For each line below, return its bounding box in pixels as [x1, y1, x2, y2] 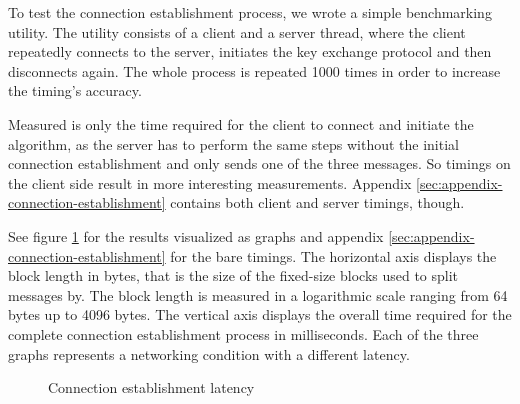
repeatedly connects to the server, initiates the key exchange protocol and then [8, 41, 492, 62]
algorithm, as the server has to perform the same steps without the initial [8, 133, 459, 154]
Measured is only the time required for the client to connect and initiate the [8, 113, 474, 134]
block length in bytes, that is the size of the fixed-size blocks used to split [8, 265, 459, 286]
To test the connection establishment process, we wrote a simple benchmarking [8, 2, 492, 22]
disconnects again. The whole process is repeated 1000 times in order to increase [8, 60, 501, 81]
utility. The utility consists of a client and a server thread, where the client [8, 21, 466, 42]
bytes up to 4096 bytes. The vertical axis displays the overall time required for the [8, 304, 512, 325]
